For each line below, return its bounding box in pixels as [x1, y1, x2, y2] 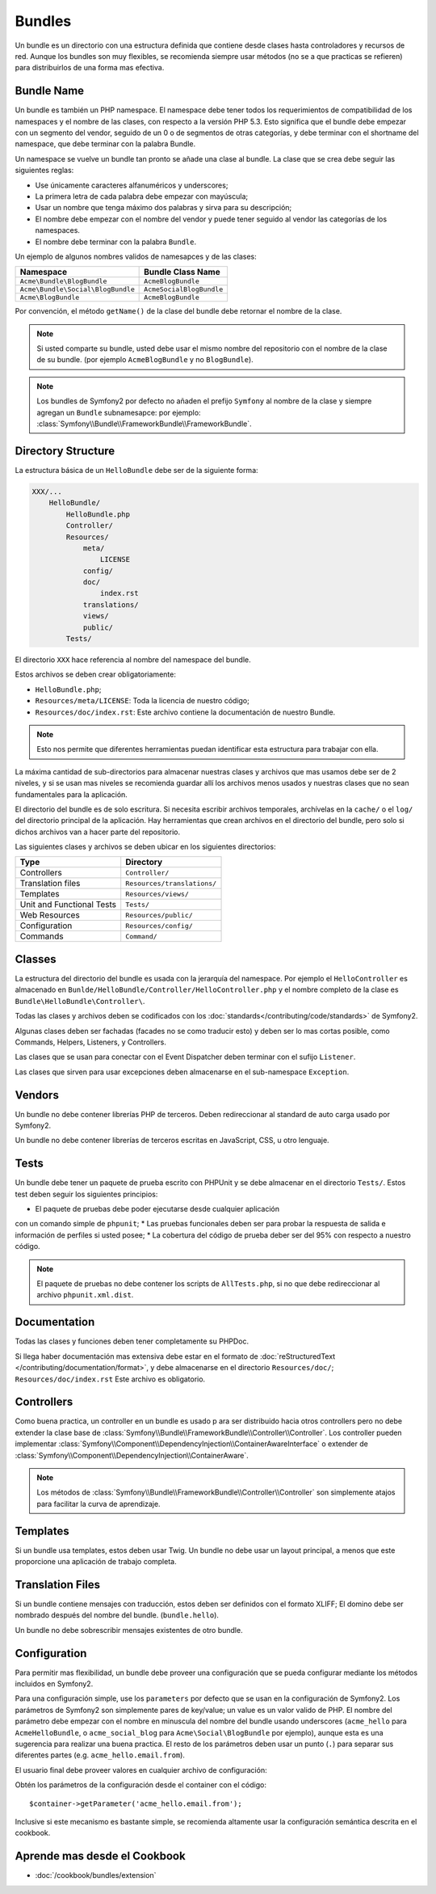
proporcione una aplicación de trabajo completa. [15, 1557, 177, 1567]
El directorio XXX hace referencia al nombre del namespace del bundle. [15, 655, 251, 664]
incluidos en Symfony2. [15, 1679, 94, 1689]
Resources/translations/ [125, 879, 217, 888]
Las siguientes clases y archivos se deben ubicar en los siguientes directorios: [15, 842, 276, 852]
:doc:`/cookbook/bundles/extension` [35, 1871, 157, 1880]
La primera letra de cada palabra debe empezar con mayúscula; [35, 191, 249, 201]
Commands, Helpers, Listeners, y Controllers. [15, 1037, 167, 1047]
